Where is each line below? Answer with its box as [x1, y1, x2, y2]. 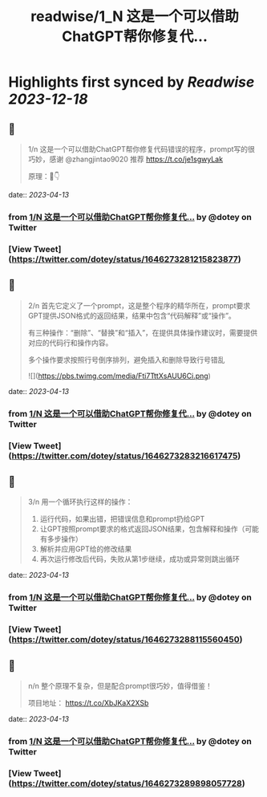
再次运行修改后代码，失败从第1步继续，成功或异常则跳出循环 [39, 555, 241, 564]
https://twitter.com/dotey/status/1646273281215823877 [11, 254, 239, 265]
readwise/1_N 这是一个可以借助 [30, 7, 239, 26]
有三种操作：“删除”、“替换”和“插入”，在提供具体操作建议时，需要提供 [27, 327, 258, 337]
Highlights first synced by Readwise [8, 73, 255, 91]
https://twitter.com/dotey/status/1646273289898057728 [11, 778, 242, 789]
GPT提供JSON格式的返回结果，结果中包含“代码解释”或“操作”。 [27, 311, 237, 320]
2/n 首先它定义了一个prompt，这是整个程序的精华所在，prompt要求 [27, 300, 251, 310]
